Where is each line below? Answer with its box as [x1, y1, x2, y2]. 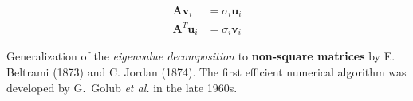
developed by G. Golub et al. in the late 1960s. [6, 79, 238, 95]
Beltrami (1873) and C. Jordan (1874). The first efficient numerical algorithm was [6, 64, 407, 80]
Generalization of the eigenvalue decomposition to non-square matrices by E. [6, 48, 395, 64]
